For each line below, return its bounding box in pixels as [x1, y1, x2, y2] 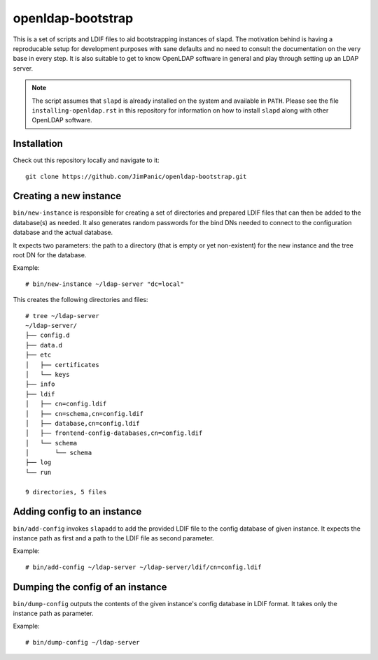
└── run [25, 468, 52, 476]
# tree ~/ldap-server [25, 312, 99, 320]
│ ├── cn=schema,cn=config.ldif [25, 410, 143, 417]
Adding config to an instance [13, 505, 142, 517]
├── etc [25, 351, 52, 359]
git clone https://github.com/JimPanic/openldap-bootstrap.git [25, 172, 247, 180]
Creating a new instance [13, 190, 122, 202]
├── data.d [25, 341, 63, 349]
